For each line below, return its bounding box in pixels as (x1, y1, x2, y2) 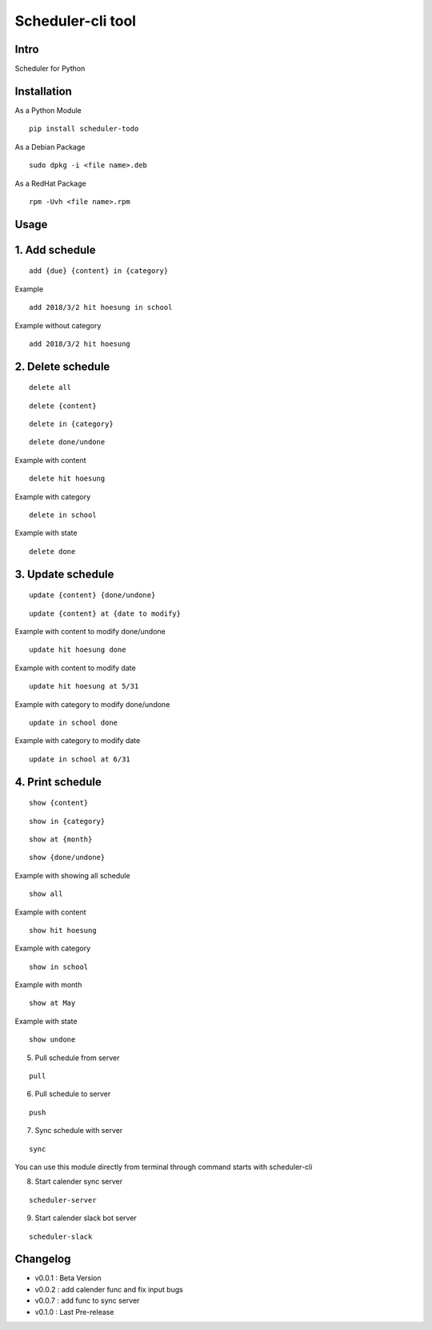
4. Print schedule (14, 775, 102, 789)
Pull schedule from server (34, 1053, 120, 1063)
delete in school (29, 511, 97, 520)
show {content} (29, 798, 89, 808)
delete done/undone (29, 437, 106, 447)
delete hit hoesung (29, 474, 106, 484)
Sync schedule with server (34, 1126, 123, 1135)
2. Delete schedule (14, 360, 110, 373)
